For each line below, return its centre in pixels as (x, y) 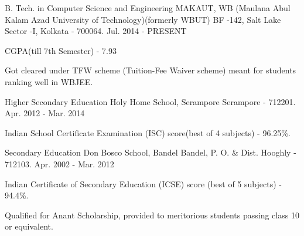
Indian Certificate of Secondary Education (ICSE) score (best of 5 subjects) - (143, 183)
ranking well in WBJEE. (49, 81)
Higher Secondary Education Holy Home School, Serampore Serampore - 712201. (150, 101)
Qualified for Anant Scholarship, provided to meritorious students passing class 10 (152, 215)
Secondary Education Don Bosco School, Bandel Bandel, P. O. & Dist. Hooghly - (151, 152)
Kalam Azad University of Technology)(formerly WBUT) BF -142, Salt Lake (143, 19)
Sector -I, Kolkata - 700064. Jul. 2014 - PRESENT (96, 31)
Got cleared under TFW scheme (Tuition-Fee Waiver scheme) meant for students (151, 70)
